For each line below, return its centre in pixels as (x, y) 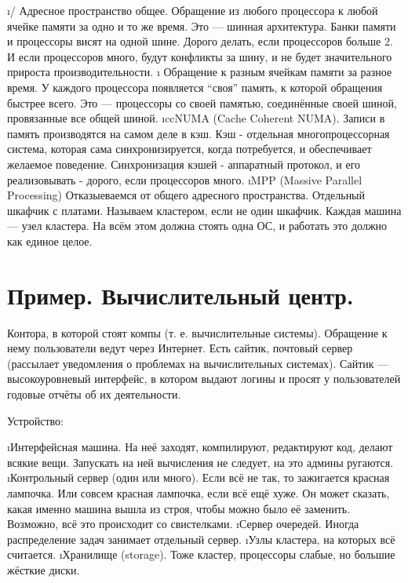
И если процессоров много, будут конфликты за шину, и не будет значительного (200, 56)
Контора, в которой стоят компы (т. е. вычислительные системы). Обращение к (197, 332)
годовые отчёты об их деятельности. (94, 394)
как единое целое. (50, 240)
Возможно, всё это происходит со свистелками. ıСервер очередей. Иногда (183, 524)
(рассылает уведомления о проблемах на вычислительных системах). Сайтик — (198, 363)
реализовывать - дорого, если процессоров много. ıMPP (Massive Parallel (185, 179)
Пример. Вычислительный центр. (180, 295)
